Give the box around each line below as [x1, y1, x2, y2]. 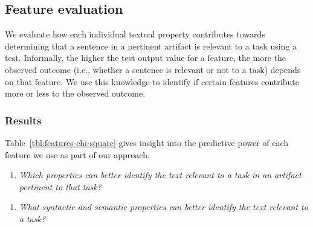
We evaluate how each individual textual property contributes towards [5, 28, 265, 40]
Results [5, 112, 42, 127]
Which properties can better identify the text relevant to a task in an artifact [19, 168, 302, 181]
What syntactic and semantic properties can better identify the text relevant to [19, 200, 308, 213]
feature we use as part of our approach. [5, 148, 150, 161]
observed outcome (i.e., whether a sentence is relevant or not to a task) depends [5, 63, 301, 75]
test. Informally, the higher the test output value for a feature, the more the [5, 51, 286, 64]
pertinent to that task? [19, 180, 102, 193]
